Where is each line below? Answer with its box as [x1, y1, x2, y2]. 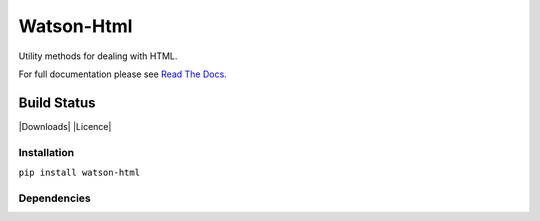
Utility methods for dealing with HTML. [18, 50, 178, 62]
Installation [18, 145, 75, 159]
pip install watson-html [18, 166, 140, 178]
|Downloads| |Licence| [18, 120, 112, 132]
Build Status [18, 94, 96, 111]
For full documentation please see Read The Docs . [18, 68, 227, 80]
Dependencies [18, 191, 92, 205]
